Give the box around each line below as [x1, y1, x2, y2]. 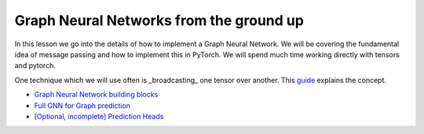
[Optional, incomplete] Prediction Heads [34, 111, 164, 121]
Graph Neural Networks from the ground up [14, 12, 304, 29]
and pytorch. [14, 61, 57, 71]
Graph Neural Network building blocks [34, 90, 159, 100]
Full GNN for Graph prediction [34, 100, 131, 110]
